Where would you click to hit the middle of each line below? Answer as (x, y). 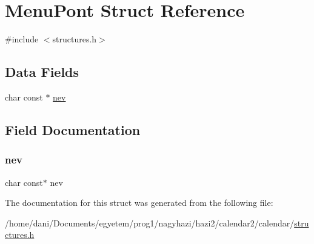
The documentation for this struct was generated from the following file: (139, 203)
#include (22, 39)
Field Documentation (73, 129)
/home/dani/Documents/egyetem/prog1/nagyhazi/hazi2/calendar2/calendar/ (150, 223)
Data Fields (42, 72)
